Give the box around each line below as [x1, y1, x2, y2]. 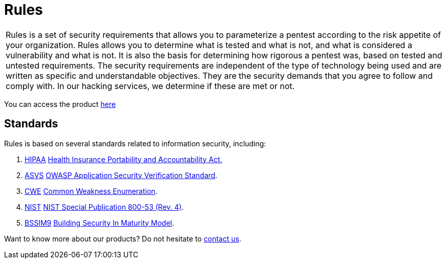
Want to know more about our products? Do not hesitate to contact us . [4, 234, 242, 243]
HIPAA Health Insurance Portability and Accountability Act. [25, 155, 222, 164]
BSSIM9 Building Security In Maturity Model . [25, 218, 175, 227]
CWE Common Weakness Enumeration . [25, 186, 158, 195]
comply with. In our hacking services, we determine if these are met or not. [6, 80, 295, 91]
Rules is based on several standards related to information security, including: [4, 139, 266, 148]
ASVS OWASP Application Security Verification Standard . [25, 170, 218, 180]
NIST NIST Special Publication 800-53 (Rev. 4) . [25, 202, 184, 211]
